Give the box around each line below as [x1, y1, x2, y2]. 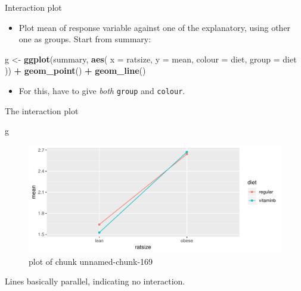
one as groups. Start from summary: [18, 33, 151, 45]
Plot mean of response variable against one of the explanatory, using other [18, 21, 291, 33]
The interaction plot [5, 104, 79, 117]
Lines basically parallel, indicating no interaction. [5, 275, 185, 287]
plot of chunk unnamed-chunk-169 [29, 255, 153, 267]
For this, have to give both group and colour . [18, 84, 185, 96]
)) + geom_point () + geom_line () [5, 64, 146, 77]
